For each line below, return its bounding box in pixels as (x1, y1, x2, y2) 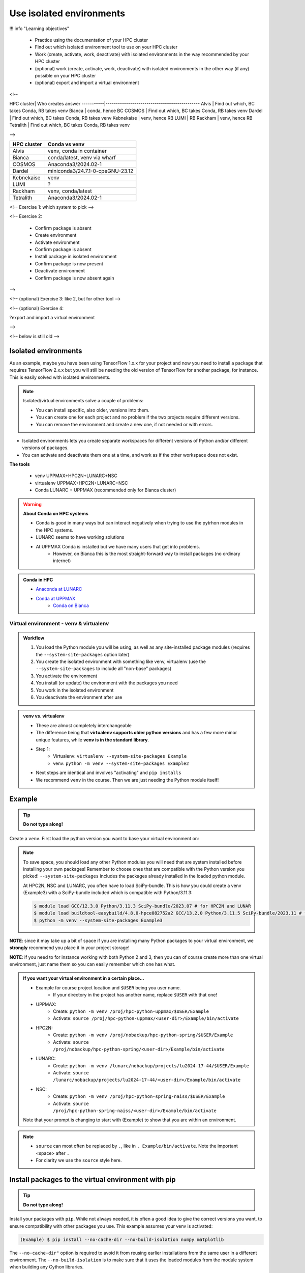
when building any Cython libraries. (9, 1264, 84, 1270)
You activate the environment (36, 673, 98, 679)
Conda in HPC (23, 576, 53, 583)
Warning (23, 501, 42, 507)
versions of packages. (22, 445, 69, 451)
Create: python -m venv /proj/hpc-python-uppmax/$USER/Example (53, 1008, 209, 1014)
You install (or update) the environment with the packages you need (36, 680, 178, 686)
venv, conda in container (47, 148, 107, 155)
